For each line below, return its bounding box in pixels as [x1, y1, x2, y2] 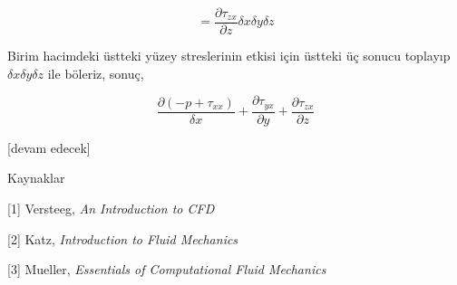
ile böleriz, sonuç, [47, 63, 144, 82]
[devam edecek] [7, 138, 91, 157]
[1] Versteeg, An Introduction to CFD [7, 198, 215, 217]
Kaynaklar [7, 168, 65, 187]
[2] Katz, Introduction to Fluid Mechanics [7, 229, 238, 248]
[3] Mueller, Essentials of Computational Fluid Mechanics [7, 260, 326, 279]
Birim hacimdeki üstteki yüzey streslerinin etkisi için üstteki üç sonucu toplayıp [7, 46, 451, 65]
